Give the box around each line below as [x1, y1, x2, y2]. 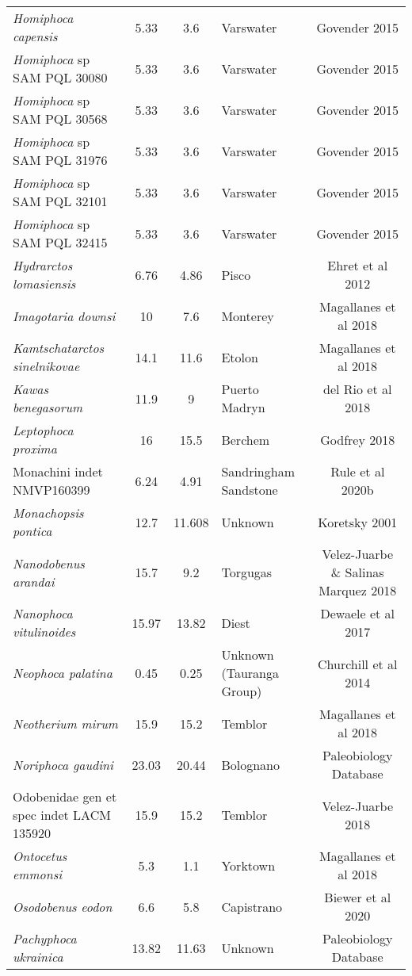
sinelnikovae [13, 357, 80, 375]
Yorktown [221, 855, 276, 875]
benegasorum [13, 398, 83, 416]
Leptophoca [13, 421, 74, 439]
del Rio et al [323, 380, 392, 398]
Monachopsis [13, 503, 84, 522]
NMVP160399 [13, 480, 90, 499]
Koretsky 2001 [318, 512, 398, 531]
